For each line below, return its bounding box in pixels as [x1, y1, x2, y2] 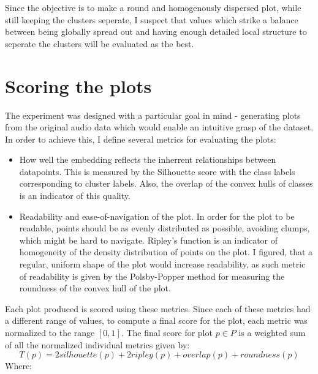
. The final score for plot [121, 326, 213, 338]
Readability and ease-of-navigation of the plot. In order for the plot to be [19, 209, 295, 222]
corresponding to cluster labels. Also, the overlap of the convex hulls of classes [19, 177, 313, 190]
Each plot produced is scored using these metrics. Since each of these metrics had [5, 302, 311, 315]
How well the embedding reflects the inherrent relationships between [19, 153, 276, 166]
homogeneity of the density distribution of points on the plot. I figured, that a [19, 245, 313, 258]
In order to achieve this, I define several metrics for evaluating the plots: [5, 132, 276, 145]
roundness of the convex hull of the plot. [19, 282, 171, 294]
